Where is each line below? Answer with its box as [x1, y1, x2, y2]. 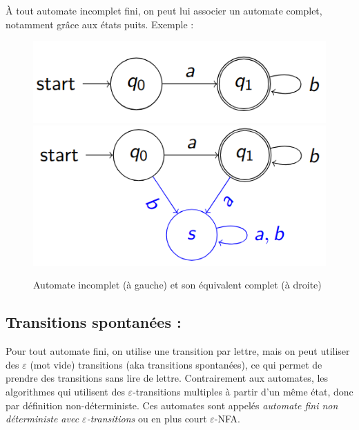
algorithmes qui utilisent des [6, 384, 125, 398]
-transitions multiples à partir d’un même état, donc [133, 384, 353, 398]
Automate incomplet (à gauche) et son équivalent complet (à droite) [33, 277, 322, 292]
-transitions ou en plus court [86, 411, 207, 426]
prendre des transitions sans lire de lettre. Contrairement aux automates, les [6, 371, 329, 385]
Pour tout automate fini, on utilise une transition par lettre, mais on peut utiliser [6, 344, 350, 358]
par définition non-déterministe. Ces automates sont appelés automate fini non [6, 398, 338, 412]
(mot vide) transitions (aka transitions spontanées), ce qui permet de [30, 357, 322, 371]
